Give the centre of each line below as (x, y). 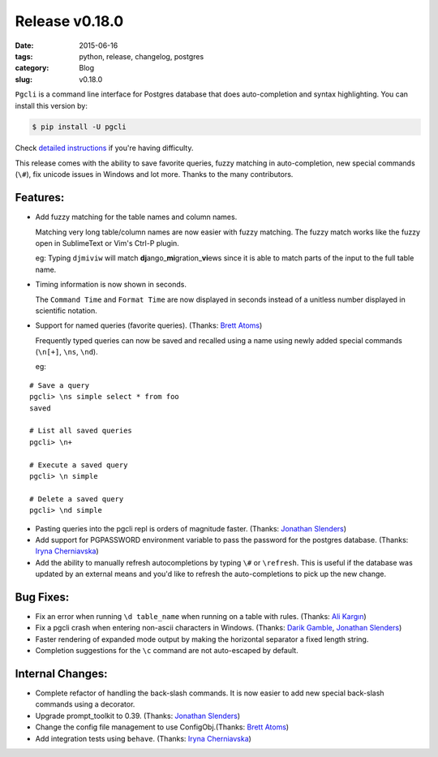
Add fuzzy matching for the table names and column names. (136, 217)
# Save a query (60, 385)
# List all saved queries (81, 431)
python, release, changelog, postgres (142, 56)
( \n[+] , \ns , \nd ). (67, 352)
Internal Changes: (62, 673)
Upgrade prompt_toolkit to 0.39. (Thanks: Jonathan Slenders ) (138, 716)
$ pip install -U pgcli (79, 127)
